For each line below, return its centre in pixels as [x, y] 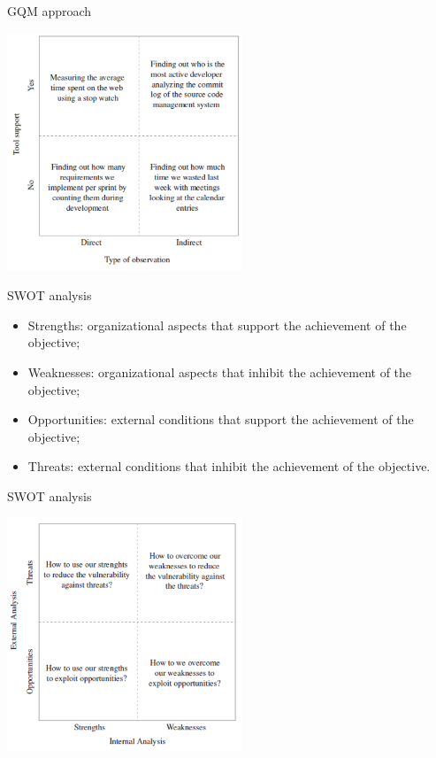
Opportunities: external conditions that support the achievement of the [221, 419]
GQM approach [50, 11]
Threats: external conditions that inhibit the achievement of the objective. [229, 466]
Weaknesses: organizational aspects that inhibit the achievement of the [220, 371]
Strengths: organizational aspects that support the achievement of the [217, 325]
